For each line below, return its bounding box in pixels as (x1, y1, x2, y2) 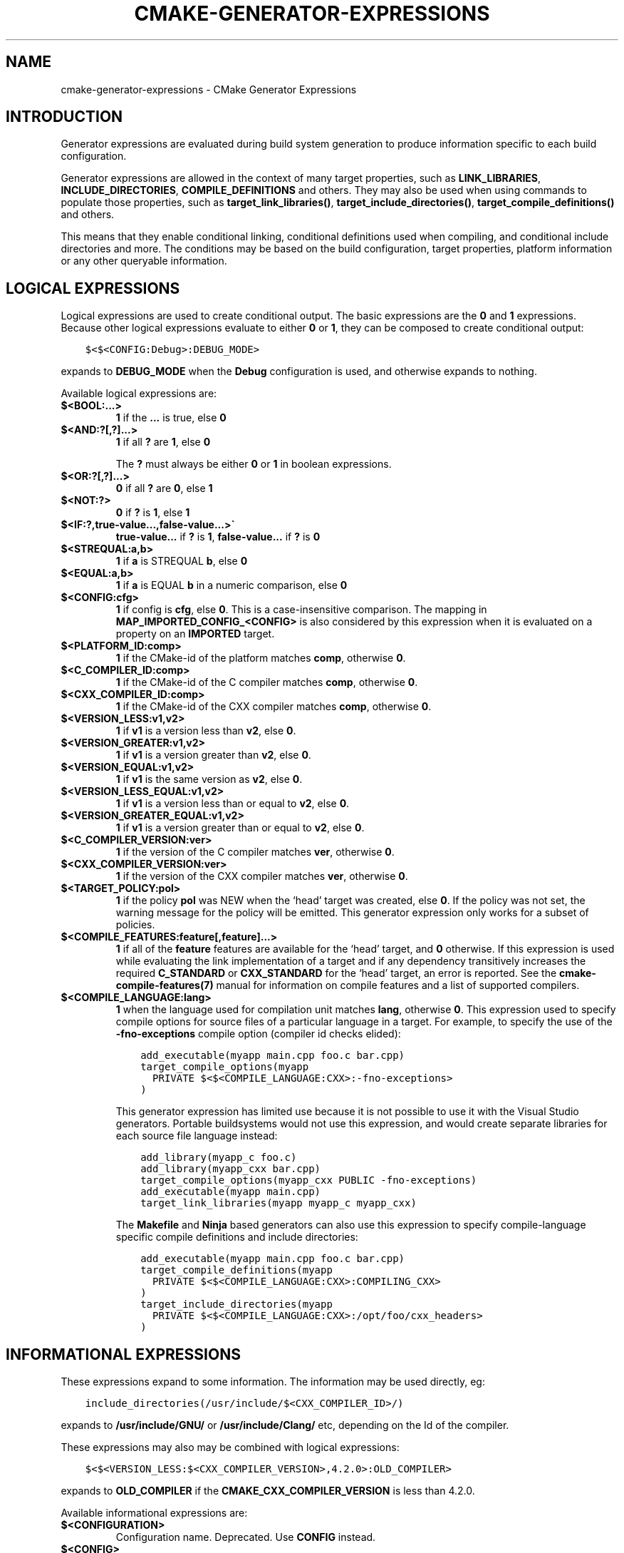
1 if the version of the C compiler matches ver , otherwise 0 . (115, 846, 395, 858)
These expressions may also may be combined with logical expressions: (61, 1441, 400, 1454)
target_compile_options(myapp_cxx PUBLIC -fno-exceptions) (140, 1174, 477, 1186)
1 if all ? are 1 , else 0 (115, 436, 211, 449)
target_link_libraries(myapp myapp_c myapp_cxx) (140, 1197, 417, 1209)
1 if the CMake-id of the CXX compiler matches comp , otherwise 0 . (115, 700, 432, 713)
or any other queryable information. (61, 255, 227, 267)
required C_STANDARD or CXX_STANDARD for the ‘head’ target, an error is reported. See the (115, 967, 557, 980)
